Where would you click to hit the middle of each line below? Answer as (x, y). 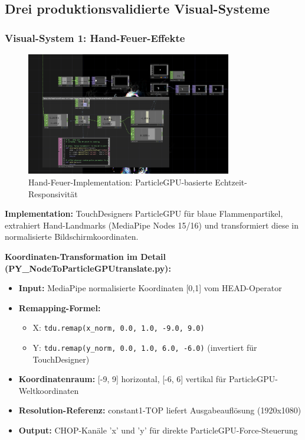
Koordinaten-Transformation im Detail (85, 256)
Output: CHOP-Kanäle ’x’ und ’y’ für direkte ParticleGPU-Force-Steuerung (158, 430)
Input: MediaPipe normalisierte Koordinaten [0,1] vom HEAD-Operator (150, 288)
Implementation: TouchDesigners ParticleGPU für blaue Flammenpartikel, (144, 214)
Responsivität (53, 193)
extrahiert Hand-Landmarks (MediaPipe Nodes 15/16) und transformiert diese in (152, 225)
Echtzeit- (231, 182)
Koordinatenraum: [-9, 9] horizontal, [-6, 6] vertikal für (122, 379)
